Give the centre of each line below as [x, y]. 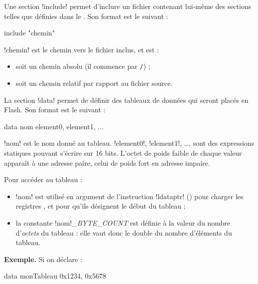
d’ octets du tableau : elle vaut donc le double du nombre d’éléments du [124, 232]
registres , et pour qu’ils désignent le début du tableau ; [101, 206]
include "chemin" [29, 33]
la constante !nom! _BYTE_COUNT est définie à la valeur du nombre [123, 222]
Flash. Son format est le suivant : [55, 110]
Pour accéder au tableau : [43, 179]
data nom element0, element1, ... [54, 126]
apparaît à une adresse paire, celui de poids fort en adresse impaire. [107, 162]
